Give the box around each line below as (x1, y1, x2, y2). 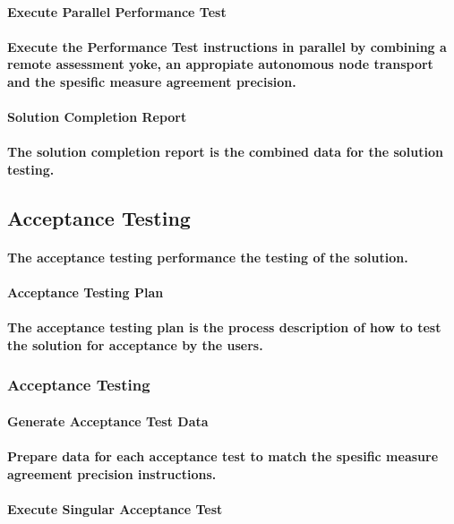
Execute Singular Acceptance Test (7, 499, 223, 518)
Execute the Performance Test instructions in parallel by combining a (7, 37, 447, 56)
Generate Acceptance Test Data (7, 411, 209, 430)
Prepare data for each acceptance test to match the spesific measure (7, 447, 439, 466)
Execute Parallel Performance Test (7, 2, 227, 21)
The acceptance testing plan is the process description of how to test (7, 318, 441, 337)
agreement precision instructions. (7, 464, 217, 483)
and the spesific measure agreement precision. (7, 72, 296, 90)
